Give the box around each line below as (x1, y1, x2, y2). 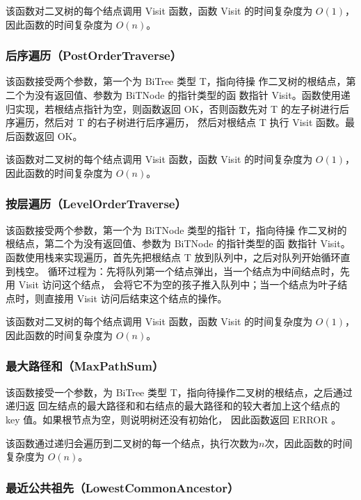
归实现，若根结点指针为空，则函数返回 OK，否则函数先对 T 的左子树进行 (6, 101, 339, 116)
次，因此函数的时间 (264, 435, 353, 450)
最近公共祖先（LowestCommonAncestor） (6, 478, 239, 496)
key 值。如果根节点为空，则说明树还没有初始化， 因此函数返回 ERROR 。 (6, 412, 342, 426)
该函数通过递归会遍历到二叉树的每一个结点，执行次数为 (6, 435, 259, 450)
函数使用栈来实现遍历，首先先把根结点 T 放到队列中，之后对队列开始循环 (6, 249, 341, 264)
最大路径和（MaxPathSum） (6, 357, 164, 375)
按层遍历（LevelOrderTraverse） (6, 195, 186, 212)
